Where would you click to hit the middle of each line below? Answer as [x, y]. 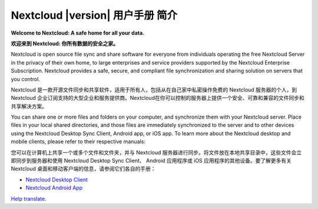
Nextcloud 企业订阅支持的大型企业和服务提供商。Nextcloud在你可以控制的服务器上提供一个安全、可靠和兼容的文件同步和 [158, 98]
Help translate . [29, 198]
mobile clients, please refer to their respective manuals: [78, 141]
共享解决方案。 [29, 106]
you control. [26, 79]
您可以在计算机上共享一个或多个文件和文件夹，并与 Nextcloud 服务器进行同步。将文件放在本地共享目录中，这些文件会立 [156, 152]
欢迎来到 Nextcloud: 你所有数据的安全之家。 [65, 43]
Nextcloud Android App [54, 188]
